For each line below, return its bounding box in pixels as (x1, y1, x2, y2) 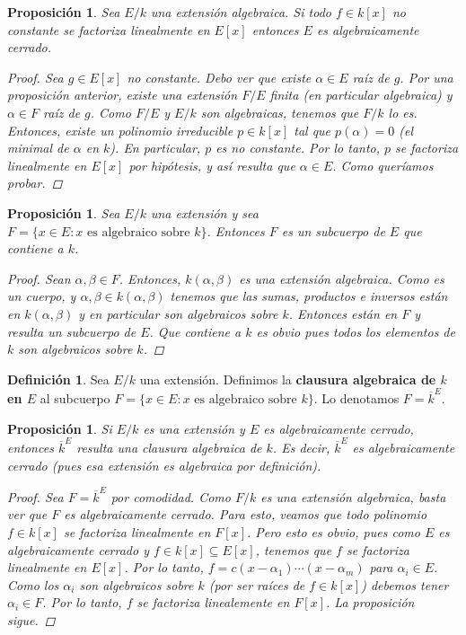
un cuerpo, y (7, 287, 76, 305)
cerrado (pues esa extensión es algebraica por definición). (7, 455, 321, 474)
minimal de (7, 138, 69, 157)
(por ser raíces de (208, 575, 305, 594)
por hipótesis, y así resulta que (128, 155, 295, 174)
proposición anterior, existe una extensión (7, 85, 238, 104)
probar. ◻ (7, 173, 63, 192)
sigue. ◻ (7, 610, 56, 629)
